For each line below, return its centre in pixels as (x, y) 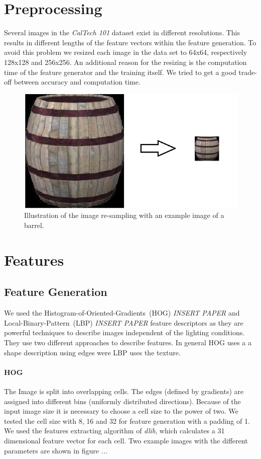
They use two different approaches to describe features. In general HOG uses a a (128, 342)
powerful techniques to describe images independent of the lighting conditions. (124, 332)
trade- (248, 72)
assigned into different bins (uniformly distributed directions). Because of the (122, 401)
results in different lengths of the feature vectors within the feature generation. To (130, 42)
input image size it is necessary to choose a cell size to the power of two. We (121, 411)
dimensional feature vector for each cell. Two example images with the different (126, 440)
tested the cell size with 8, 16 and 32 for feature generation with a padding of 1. (127, 420)
